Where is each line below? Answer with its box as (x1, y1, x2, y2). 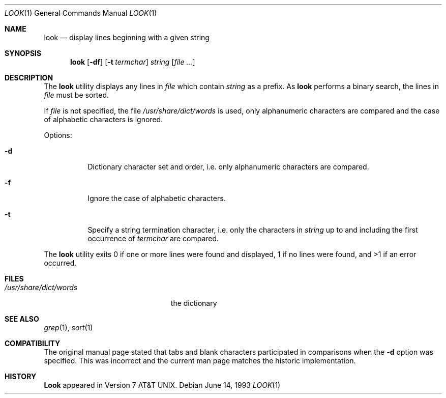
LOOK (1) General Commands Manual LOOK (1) (5, 9, 157, 17)
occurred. (44, 259, 77, 267)
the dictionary (170, 299, 217, 307)
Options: (44, 131, 72, 139)
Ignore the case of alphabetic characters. (87, 194, 226, 203)
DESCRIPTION (5, 73, 53, 82)
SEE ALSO (5, 315, 39, 323)
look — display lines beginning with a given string (44, 33, 210, 42)
